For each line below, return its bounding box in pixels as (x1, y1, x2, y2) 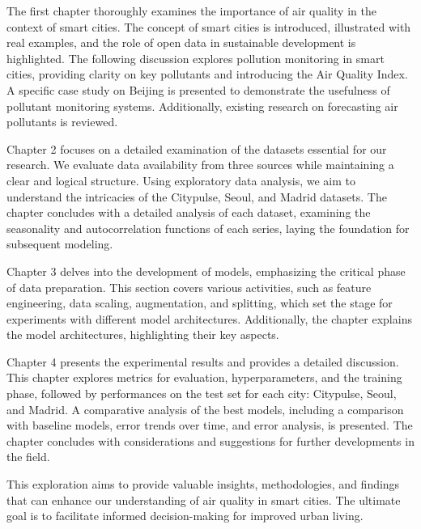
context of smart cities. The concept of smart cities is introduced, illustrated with (6, 18, 411, 35)
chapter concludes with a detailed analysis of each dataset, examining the (6, 204, 371, 221)
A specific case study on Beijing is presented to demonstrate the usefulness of (6, 81, 390, 98)
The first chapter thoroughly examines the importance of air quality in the (6, 2, 376, 19)
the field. (6, 448, 50, 465)
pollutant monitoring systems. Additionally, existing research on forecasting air (6, 97, 398, 114)
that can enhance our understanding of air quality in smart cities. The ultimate (6, 491, 401, 508)
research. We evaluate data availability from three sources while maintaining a (6, 156, 394, 173)
